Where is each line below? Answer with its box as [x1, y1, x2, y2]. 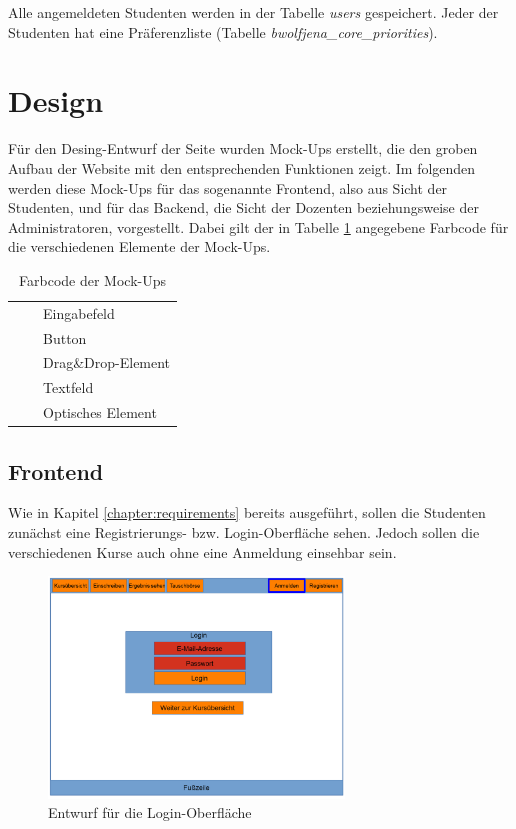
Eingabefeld [43, 302, 115, 323]
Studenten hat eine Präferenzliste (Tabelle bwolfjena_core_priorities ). [8, 21, 438, 42]
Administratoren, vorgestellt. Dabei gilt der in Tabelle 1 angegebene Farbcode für [8, 216, 509, 237]
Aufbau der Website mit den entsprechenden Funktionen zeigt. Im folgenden [8, 157, 476, 178]
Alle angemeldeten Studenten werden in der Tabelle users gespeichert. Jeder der [8, 2, 499, 22]
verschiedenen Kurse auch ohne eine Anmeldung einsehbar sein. [8, 541, 397, 562]
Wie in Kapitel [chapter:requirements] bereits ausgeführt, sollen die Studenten [8, 502, 486, 523]
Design [8, 80, 104, 121]
